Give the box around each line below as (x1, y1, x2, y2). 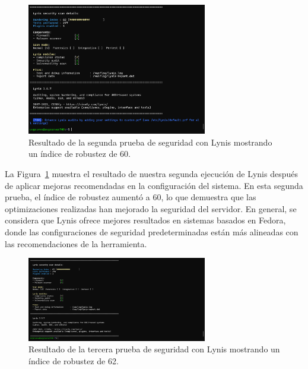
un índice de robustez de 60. (28, 147, 131, 160)
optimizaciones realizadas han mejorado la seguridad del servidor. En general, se (5, 202, 297, 215)
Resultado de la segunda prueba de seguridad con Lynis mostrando (28, 135, 272, 148)
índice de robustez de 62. (28, 354, 119, 367)
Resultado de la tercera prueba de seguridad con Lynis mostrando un (28, 343, 280, 355)
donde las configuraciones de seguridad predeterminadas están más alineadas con (5, 225, 299, 238)
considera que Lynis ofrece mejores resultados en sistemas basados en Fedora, (5, 214, 286, 226)
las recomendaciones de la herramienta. (5, 237, 147, 250)
